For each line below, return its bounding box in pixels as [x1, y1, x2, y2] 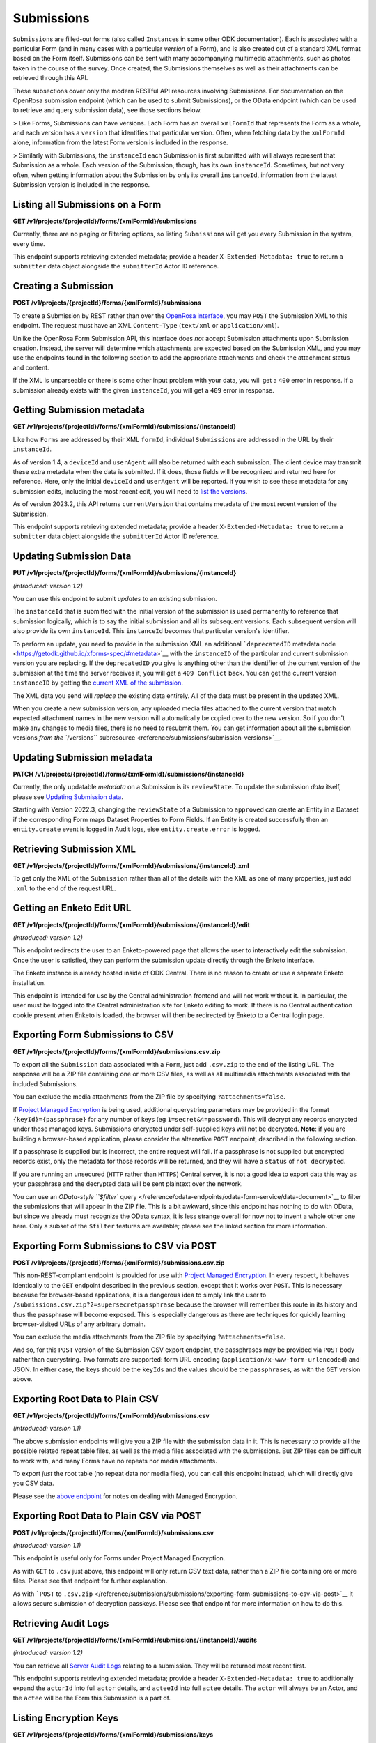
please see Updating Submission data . [13, 792, 123, 801]
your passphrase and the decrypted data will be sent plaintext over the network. [13, 1180, 243, 1188]
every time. [13, 239, 45, 248]
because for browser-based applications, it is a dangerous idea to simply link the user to [13, 1291, 267, 1299]
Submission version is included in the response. [13, 181, 150, 189]
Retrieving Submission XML [13, 843, 136, 855]
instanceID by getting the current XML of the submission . [13, 678, 184, 687]
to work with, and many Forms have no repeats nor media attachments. [13, 1456, 217, 1465]
